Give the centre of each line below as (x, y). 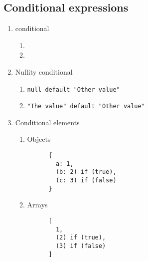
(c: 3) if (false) (86, 181)
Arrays (37, 205)
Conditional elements (47, 122)
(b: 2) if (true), (86, 172)
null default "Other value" (74, 89)
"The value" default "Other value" (86, 106)
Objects (39, 139)
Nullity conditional (44, 71)
